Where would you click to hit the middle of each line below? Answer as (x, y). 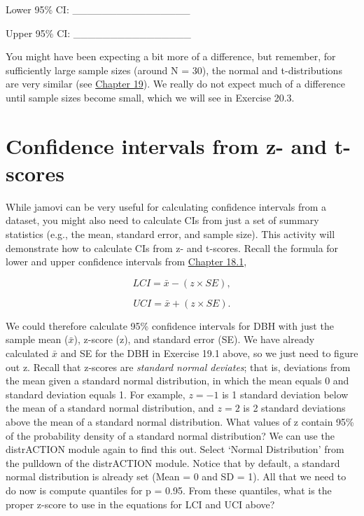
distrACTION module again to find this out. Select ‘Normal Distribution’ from (175, 449)
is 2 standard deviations (294, 408)
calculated (27, 353)
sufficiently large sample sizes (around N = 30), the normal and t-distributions (174, 70)
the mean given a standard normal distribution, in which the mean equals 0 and (177, 381)
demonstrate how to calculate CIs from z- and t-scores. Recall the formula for (172, 247)
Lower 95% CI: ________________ (98, 9)
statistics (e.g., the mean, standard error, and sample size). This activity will (170, 234)
